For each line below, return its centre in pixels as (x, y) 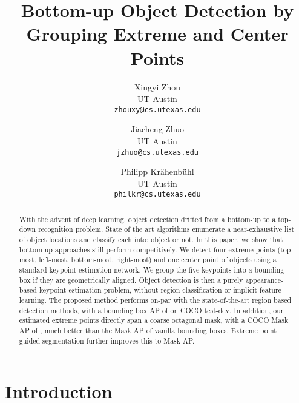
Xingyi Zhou (157, 86)
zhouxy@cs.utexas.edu (157, 110)
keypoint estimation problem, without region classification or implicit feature (160, 290)
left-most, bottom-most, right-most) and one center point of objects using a (158, 259)
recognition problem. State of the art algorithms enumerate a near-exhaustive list (166, 229)
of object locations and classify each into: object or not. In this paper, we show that (151, 239)
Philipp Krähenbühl (157, 171)
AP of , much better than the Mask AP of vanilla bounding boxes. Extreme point (148, 330)
